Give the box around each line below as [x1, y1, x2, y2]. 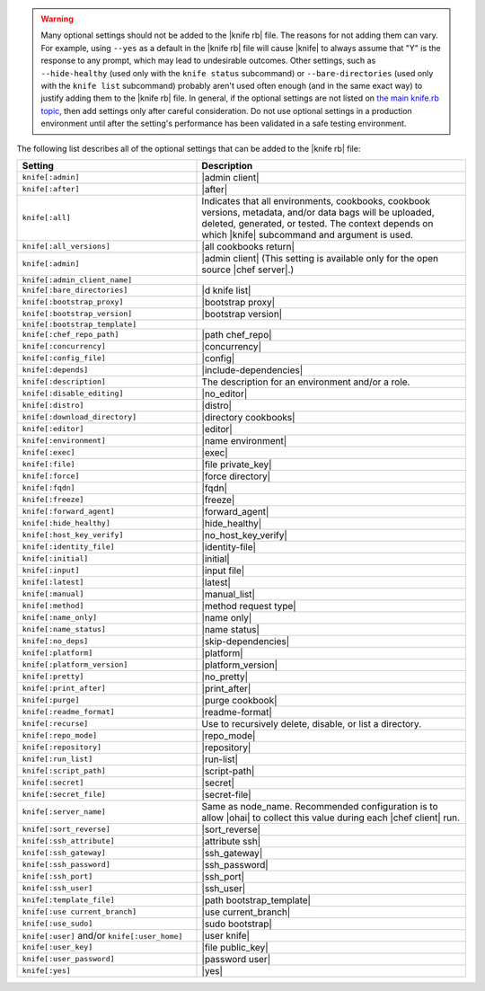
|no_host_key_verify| [201, 528, 287, 541]
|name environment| [201, 434, 287, 447]
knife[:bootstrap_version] [22, 309, 133, 319]
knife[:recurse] [22, 719, 89, 729]
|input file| [201, 564, 245, 577]
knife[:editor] [22, 424, 84, 434]
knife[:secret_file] [22, 790, 107, 800]
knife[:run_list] [22, 755, 93, 764]
